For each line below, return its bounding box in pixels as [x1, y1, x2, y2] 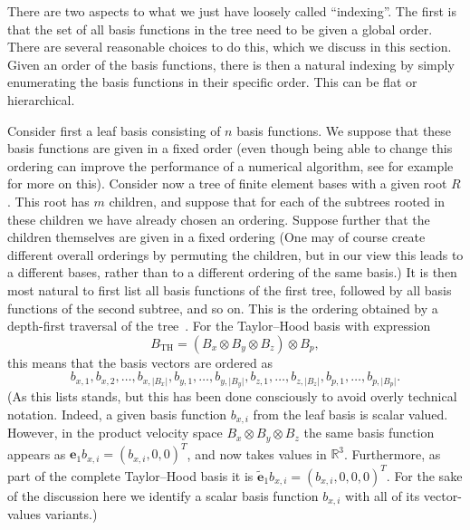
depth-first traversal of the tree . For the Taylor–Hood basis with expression [7, 316, 431, 335]
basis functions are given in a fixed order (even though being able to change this [7, 139, 453, 158]
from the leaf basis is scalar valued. [253, 404, 448, 423]
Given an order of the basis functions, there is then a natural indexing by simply [7, 54, 455, 73]
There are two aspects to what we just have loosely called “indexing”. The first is [7, 2, 456, 20]
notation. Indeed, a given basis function [7, 404, 227, 423]
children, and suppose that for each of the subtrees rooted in [109, 191, 446, 210]
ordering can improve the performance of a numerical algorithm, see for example [7, 156, 454, 175]
